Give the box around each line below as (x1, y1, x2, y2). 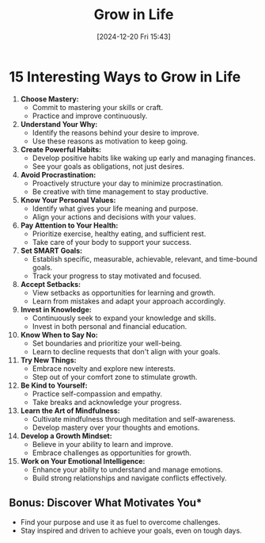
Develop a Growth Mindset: (20, 430, 113, 441)
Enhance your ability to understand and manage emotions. (32, 465, 224, 474)
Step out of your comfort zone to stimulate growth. (32, 372, 198, 381)
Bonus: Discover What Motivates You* (9, 496, 203, 510)
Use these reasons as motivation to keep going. (32, 136, 188, 146)
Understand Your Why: (20, 119, 98, 128)
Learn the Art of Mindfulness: (20, 406, 120, 415)
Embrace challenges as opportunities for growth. (32, 448, 192, 457)
